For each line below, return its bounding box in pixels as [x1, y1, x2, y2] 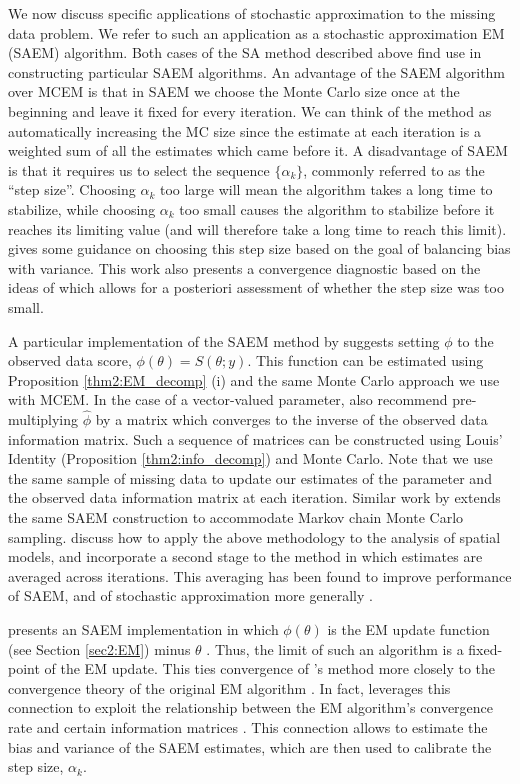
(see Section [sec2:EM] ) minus [8, 638, 191, 659]
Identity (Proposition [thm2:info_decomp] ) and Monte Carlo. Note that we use [8, 448, 493, 469]
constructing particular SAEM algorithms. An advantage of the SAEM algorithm [8, 61, 506, 82]
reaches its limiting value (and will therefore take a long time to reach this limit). [8, 218, 507, 239]
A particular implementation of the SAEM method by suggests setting [8, 330, 440, 351]
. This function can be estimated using [247, 350, 484, 371]
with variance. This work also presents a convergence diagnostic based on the [8, 257, 481, 278]
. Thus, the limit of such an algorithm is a [206, 638, 464, 659]
